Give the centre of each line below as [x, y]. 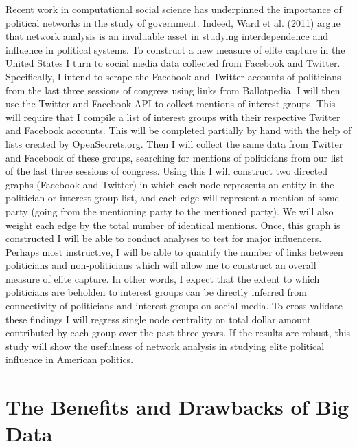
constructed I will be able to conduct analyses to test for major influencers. [164, 238]
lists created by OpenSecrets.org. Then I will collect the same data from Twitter [174, 143]
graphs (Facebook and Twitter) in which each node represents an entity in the [170, 184]
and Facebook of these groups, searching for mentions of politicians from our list [175, 157]
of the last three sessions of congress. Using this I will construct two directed [167, 171]
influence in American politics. [70, 359]
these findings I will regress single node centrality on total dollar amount [158, 319]
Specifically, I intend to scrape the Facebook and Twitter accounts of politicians [173, 76]
